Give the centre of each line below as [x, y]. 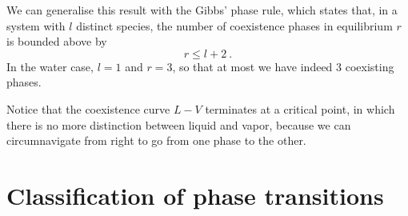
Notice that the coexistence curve [88, 108]
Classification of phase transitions [195, 195]
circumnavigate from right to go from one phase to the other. [156, 140]
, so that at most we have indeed [252, 66]
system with [36, 25]
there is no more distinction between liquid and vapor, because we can [179, 124]
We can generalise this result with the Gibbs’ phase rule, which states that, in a [202, 10]
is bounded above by [57, 41]
